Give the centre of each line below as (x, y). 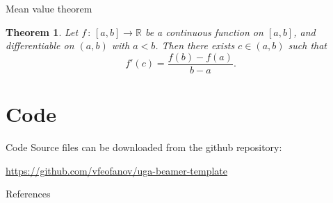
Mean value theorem (49, 8)
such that (308, 45)
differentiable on (40, 45)
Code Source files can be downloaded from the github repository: (144, 147)
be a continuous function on (204, 32)
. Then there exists (195, 45)
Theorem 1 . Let (42, 32)
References (28, 194)
